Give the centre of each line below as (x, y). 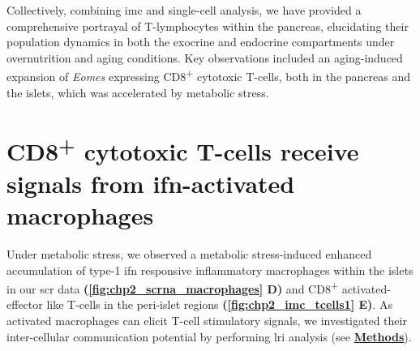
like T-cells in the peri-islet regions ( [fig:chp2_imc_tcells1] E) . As (219, 304)
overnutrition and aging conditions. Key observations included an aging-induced (205, 57)
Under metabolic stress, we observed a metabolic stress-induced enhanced (189, 254)
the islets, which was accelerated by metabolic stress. (138, 92)
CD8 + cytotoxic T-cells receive (183, 150)
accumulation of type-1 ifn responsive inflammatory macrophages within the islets (210, 270)
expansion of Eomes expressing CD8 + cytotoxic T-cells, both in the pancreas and (209, 75)
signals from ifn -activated (151, 183)
